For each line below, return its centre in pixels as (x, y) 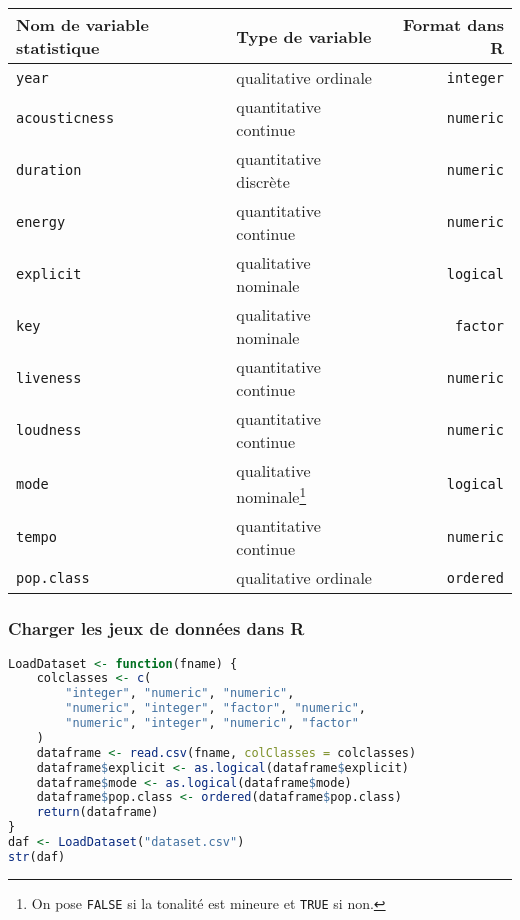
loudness (49, 430)
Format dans (453, 24)
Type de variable (304, 36)
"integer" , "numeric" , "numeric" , (180, 693)
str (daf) (37, 856)
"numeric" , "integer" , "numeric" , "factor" (212, 723)
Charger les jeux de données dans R (156, 628)
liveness (49, 378)
